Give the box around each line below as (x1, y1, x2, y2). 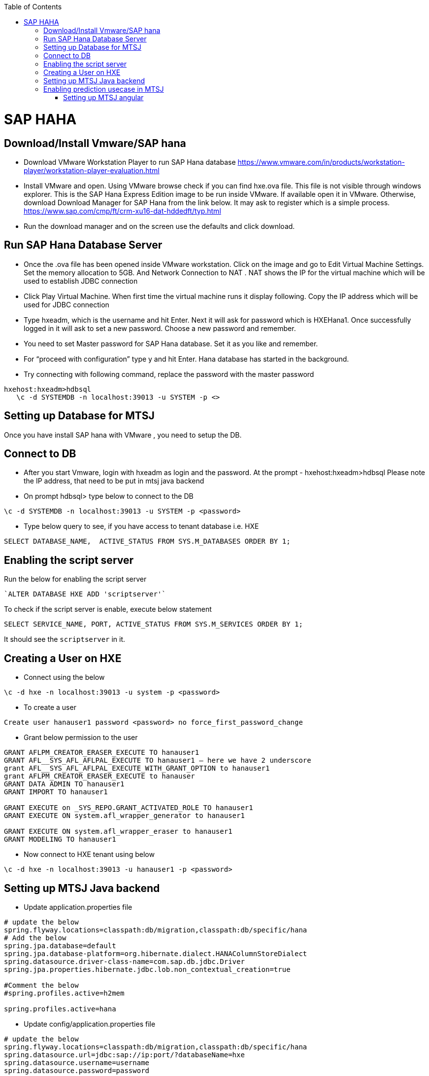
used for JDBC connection (24, 300, 109, 309)
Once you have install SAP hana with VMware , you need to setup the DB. (4, 430, 242, 439)
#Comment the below (4, 981, 79, 989)
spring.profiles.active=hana (4, 1004, 116, 1013)
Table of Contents (4, 2, 62, 11)
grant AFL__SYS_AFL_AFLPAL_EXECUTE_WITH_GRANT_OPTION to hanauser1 (4, 764, 270, 773)
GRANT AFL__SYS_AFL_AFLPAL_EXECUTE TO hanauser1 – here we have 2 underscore (4, 756, 311, 765)
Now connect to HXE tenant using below (24, 850, 155, 859)
